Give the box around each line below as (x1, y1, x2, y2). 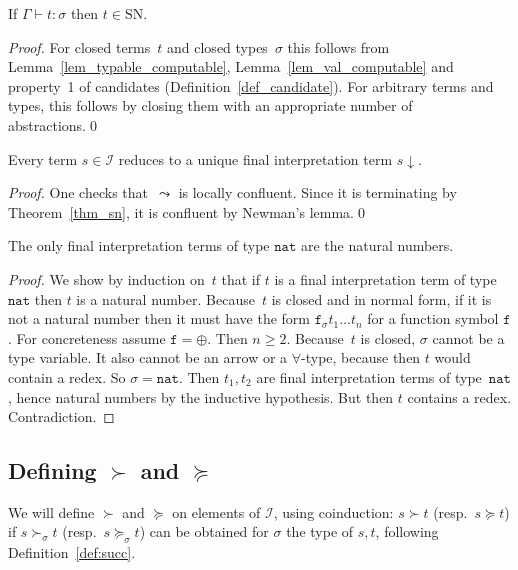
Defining (8, 455, 97, 486)
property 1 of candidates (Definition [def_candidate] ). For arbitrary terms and (8, 75, 494, 96)
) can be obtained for (139, 521, 269, 542)
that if (221, 268, 261, 289)
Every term (8, 148, 78, 169)
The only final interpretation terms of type (8, 235, 270, 256)
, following (375, 521, 439, 542)
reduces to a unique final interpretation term (118, 148, 393, 169)
